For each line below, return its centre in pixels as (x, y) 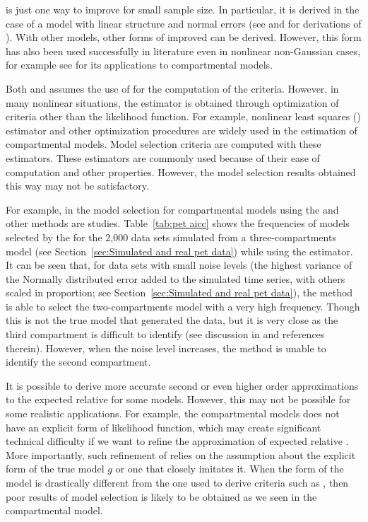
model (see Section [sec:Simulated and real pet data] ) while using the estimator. (179, 251)
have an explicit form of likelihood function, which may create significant (164, 427)
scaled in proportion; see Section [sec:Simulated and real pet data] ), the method (179, 292)
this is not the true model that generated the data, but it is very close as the (172, 320)
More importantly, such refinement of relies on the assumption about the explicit (181, 454)
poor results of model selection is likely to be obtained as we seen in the (161, 496)
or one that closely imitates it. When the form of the (230, 469)
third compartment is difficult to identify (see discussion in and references (165, 334)
